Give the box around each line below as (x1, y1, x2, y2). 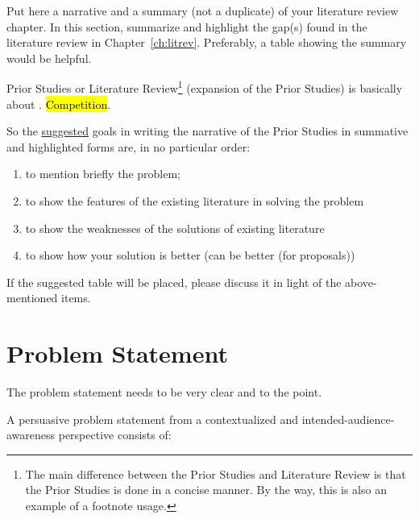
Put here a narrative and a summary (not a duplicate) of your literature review (6, 2, 399, 19)
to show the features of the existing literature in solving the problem (25, 193, 364, 209)
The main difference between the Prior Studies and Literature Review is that (25, 465, 406, 482)
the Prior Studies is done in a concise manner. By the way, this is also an (25, 481, 387, 498)
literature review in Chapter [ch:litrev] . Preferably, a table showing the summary (6, 34, 407, 51)
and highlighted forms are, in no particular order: (6, 138, 251, 155)
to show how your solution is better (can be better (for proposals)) (25, 247, 355, 264)
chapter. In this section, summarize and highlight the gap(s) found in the (6, 18, 367, 35)
